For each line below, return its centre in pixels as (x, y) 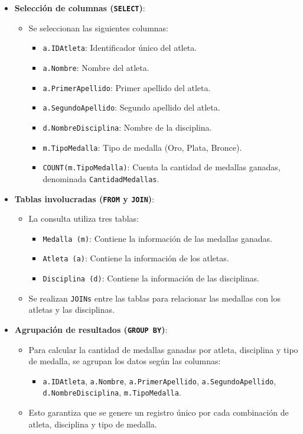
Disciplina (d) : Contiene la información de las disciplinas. (151, 278)
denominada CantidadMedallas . (101, 178)
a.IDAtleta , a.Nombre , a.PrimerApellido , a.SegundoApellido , (159, 380)
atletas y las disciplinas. (71, 310)
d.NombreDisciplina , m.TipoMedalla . (112, 392)
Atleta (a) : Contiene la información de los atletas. (136, 258)
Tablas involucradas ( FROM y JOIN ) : (84, 198)
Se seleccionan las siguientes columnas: (98, 27)
